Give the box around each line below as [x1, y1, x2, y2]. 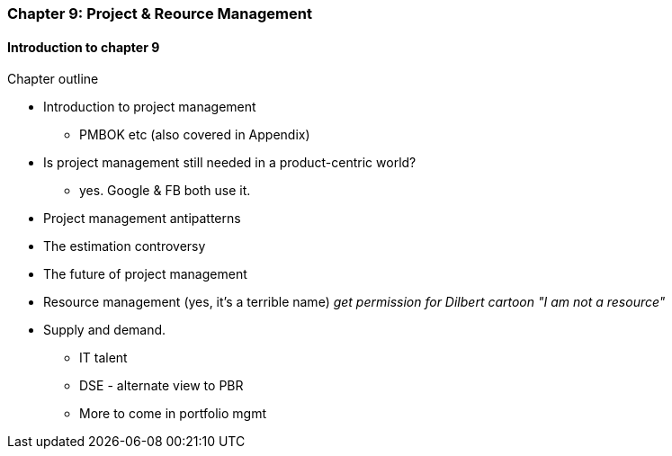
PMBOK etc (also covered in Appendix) [79, 127, 310, 143]
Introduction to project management [43, 99, 256, 115]
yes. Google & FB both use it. [79, 183, 251, 199]
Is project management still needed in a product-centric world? [43, 155, 417, 171]
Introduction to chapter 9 [7, 39, 160, 55]
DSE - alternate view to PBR [79, 378, 244, 394]
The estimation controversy [43, 238, 206, 255]
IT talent [79, 350, 128, 366]
